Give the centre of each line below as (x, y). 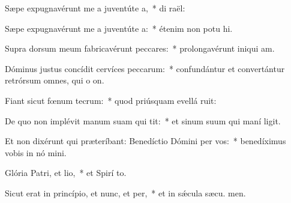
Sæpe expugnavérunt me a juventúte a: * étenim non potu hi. (119, 28)
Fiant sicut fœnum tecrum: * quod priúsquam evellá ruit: (111, 100)
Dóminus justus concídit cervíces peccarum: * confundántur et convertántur (145, 68)
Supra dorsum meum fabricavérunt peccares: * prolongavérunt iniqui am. (140, 48)
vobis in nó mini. (36, 152)
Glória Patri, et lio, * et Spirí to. (66, 173)
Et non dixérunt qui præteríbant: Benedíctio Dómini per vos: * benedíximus (145, 141)
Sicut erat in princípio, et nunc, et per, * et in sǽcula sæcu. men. (125, 192)
